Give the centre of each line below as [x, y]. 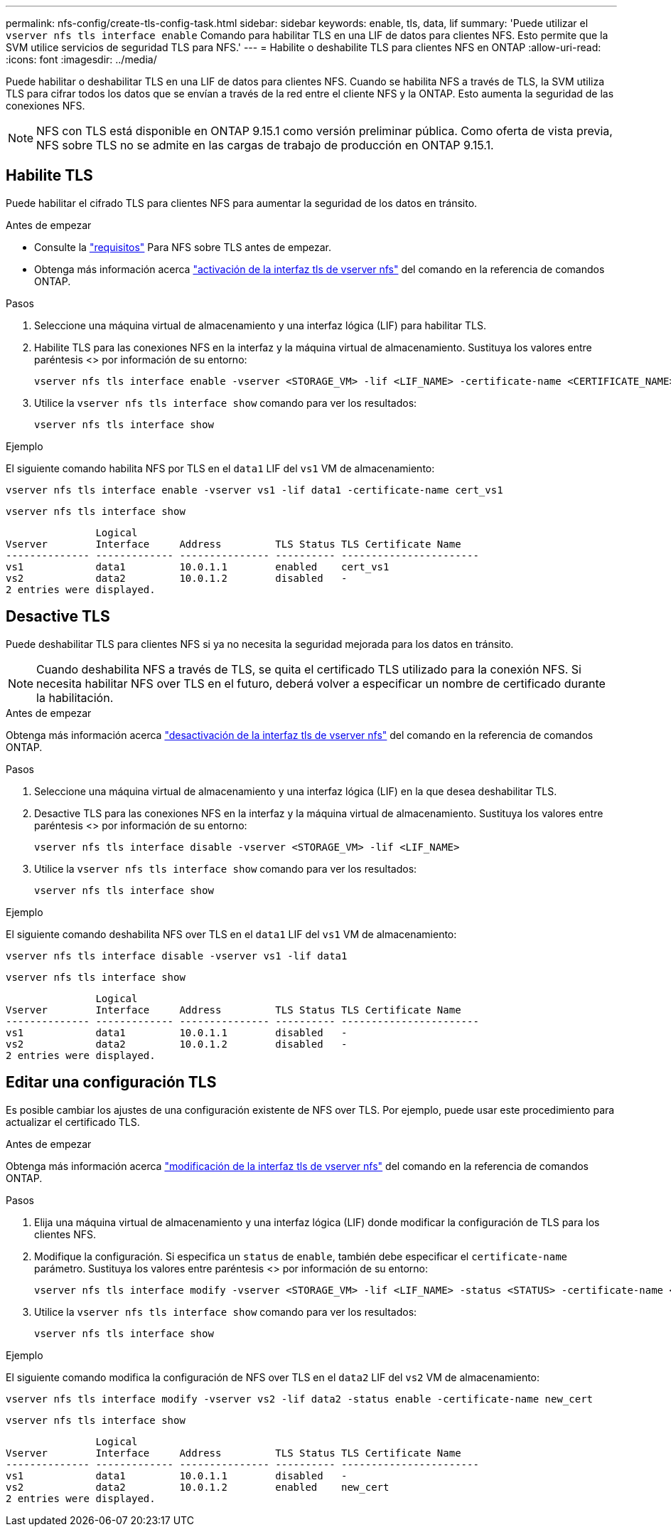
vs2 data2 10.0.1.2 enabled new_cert [198, 1487]
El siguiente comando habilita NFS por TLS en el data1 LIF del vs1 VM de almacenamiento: [220, 468]
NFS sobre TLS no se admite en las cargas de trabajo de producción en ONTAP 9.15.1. [265, 145]
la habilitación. [75, 697]
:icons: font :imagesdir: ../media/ [81, 59]
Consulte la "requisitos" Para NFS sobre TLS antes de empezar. [183, 247]
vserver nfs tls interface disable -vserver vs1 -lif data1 [177, 956]
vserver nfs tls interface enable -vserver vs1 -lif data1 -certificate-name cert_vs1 [254, 490]
